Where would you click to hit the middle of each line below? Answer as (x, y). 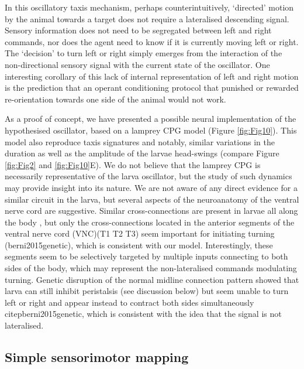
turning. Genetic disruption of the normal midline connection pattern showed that (152, 279)
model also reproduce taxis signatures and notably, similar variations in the (140, 141)
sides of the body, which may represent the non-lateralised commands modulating (151, 268)
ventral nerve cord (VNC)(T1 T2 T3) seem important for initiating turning (140, 233)
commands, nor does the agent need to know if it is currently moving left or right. (152, 41)
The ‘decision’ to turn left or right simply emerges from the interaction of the (144, 53)
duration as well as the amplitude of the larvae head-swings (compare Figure (142, 153)
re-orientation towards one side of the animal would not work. (115, 99)
